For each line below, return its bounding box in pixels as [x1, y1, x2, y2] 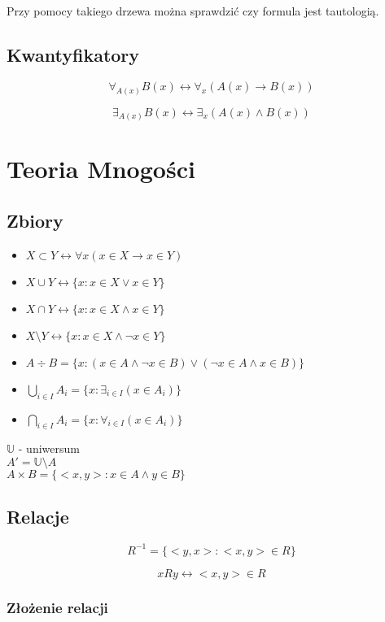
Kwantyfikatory [7, 41, 140, 67]
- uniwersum [18, 440, 80, 457]
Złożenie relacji [7, 597, 108, 617]
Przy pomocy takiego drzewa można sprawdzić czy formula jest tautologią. [7, 2, 379, 19]
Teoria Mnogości [7, 152, 195, 185]
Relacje [7, 504, 69, 529]
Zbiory [7, 207, 63, 233]
